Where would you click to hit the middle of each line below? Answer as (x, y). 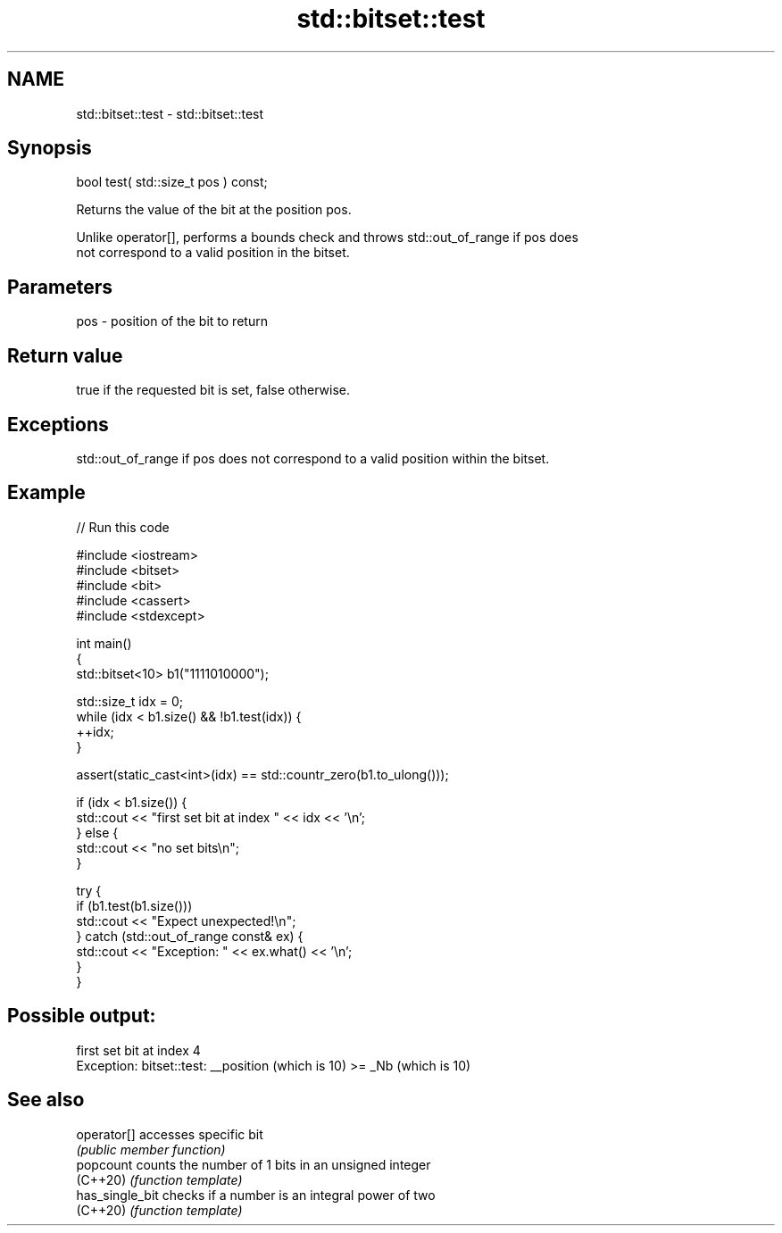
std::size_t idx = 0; (130, 701)
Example (46, 493)
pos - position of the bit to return (172, 321)
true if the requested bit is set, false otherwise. (213, 390)
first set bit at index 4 (138, 1050)
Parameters (60, 287)
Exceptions (58, 424)
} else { (97, 832)
